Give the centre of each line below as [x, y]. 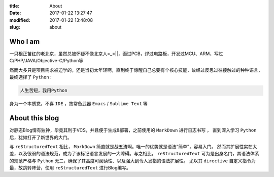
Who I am [25, 41]
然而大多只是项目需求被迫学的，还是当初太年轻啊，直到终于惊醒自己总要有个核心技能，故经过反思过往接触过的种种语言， [136, 70]
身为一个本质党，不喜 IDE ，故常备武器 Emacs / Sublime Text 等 [79, 104]
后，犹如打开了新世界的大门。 [41, 137]
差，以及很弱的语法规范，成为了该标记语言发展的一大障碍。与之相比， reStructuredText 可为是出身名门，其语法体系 [134, 154]
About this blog [34, 118]
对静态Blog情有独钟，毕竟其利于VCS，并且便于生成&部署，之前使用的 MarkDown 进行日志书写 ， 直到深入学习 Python [133, 130]
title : [14, 6]
